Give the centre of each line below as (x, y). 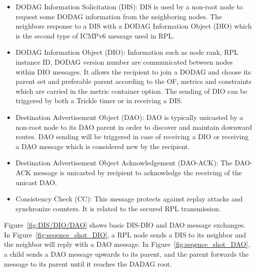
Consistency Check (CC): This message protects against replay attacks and (129, 199)
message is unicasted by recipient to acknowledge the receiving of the (138, 172)
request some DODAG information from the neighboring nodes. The (119, 16)
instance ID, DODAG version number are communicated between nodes (124, 61)
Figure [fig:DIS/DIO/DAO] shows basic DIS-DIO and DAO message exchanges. (125, 225)
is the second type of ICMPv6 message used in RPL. (95, 35)
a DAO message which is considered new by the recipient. (103, 146)
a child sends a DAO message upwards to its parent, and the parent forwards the (126, 254)
